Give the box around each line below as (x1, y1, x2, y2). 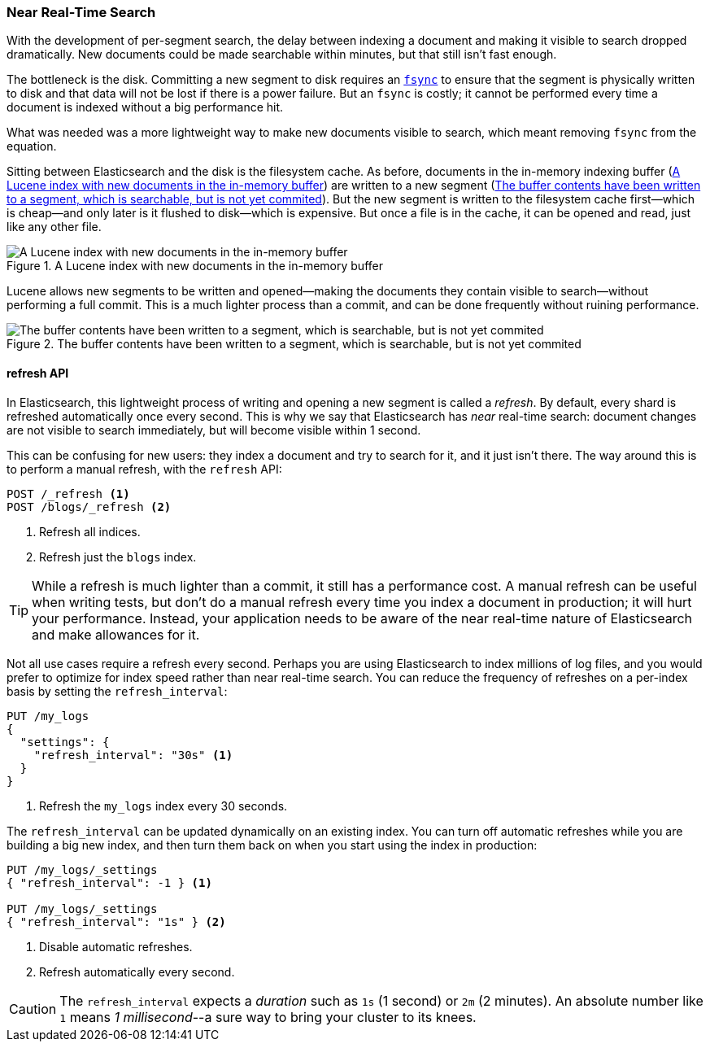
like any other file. (7, 220, 102, 234)
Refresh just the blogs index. (39, 549, 197, 564)
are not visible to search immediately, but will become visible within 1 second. (7, 422, 421, 437)
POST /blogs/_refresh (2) (7, 500, 172, 513)
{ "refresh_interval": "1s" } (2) (7, 915, 226, 928)
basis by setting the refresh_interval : (7, 683, 228, 698)
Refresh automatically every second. (39, 964, 235, 979)
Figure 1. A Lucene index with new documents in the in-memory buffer (7, 259, 383, 273)
